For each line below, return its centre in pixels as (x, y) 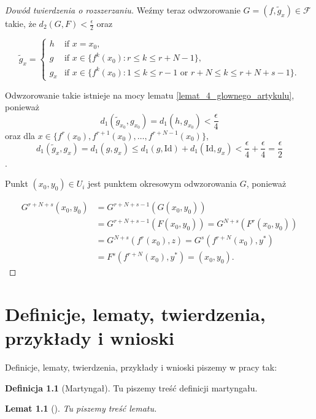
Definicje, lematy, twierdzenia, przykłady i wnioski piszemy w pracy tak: (141, 367)
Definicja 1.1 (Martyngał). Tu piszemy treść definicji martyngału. (131, 387)
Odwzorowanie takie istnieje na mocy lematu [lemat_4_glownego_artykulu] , (150, 95)
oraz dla (20, 135)
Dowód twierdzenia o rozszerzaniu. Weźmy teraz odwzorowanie (123, 10)
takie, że (21, 23)
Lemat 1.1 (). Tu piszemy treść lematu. (81, 408)
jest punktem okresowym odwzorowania (162, 183)
